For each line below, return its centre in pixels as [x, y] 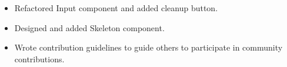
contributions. [39, 58]
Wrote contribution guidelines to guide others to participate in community [148, 47]
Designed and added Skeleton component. [89, 27]
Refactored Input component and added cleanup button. [116, 8]
